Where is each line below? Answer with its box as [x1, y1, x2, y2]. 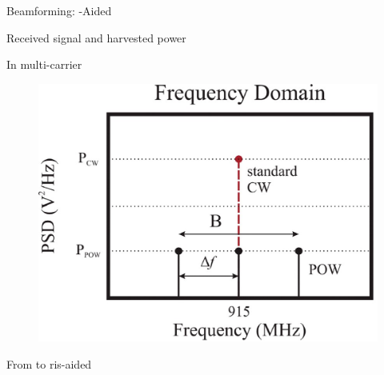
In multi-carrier [6, 56, 82, 73]
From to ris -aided [6, 355, 92, 372]
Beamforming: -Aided [6, 2, 112, 18]
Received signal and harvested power [6, 29, 186, 46]
